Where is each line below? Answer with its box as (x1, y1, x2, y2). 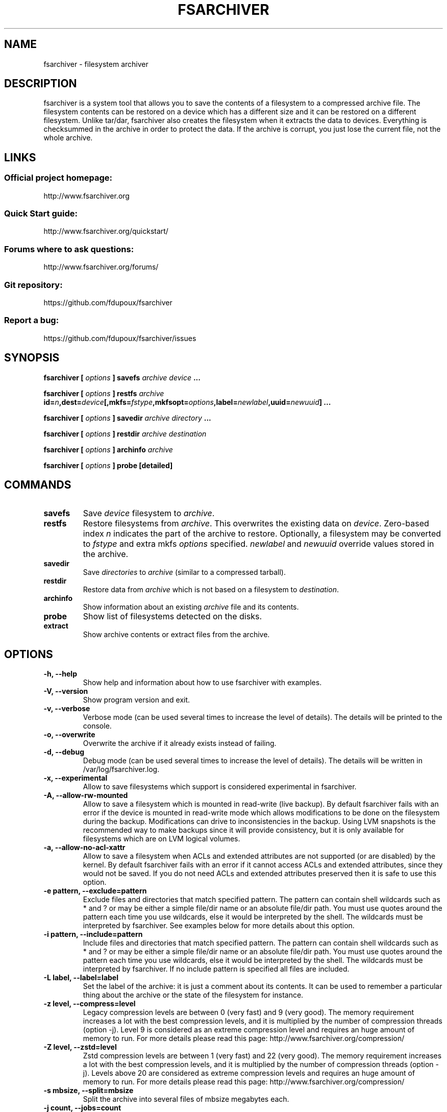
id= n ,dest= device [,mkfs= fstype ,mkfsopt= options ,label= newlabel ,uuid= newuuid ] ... (43, 397, 331, 406)
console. (83, 721, 112, 731)
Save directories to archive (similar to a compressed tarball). (83, 568, 286, 577)
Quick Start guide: (4, 208, 78, 219)
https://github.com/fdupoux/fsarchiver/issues (43, 333, 196, 343)
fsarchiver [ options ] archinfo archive (43, 445, 173, 454)
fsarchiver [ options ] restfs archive (43, 389, 164, 398)
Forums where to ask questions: (4, 244, 134, 254)
